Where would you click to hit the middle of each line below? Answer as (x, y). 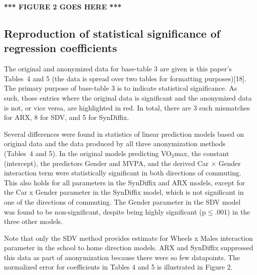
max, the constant (202, 153)
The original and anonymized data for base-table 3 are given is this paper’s (118, 69)
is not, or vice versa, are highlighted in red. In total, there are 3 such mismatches (127, 107)
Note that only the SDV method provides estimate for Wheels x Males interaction (128, 238)
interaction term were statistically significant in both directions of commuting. (123, 173)
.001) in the (232, 211)
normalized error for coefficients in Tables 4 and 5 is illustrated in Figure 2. (118, 267)
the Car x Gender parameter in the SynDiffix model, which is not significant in (124, 192)
